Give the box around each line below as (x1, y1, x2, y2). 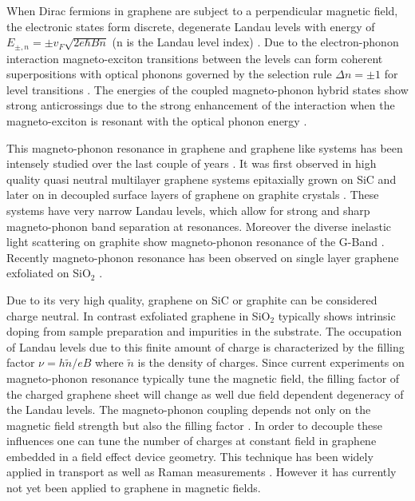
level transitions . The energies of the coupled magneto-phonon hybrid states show (6, 81, 409, 97)
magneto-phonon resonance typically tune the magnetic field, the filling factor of (6, 369, 400, 386)
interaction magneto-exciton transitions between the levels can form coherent (6, 50, 383, 66)
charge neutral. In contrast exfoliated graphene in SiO (6, 307, 271, 324)
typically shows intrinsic (278, 307, 396, 324)
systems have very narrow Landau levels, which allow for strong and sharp (6, 201, 370, 218)
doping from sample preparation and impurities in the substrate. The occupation (6, 323, 402, 340)
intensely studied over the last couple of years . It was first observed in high (6, 155, 377, 172)
